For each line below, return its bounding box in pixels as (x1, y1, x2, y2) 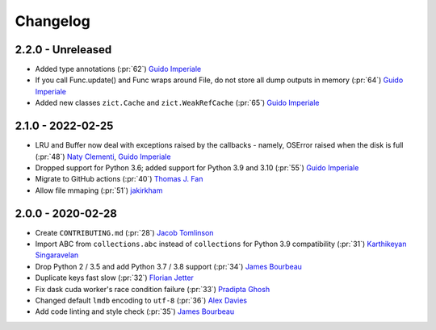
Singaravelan (35, 250, 79, 260)
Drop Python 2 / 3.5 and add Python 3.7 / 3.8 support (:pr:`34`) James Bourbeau (35, 261, 303, 271)
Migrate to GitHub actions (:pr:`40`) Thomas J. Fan (35, 174, 203, 184)
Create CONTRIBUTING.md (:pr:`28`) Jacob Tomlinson (35, 228, 214, 237)
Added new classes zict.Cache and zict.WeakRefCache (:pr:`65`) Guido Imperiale (35, 98, 320, 108)
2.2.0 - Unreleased (15, 43, 112, 56)
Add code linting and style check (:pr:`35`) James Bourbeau (35, 307, 234, 316)
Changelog (15, 12, 90, 30)
